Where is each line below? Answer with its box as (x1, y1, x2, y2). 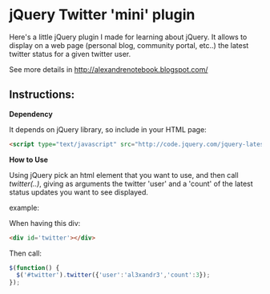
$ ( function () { (9, 264, 60, 272)
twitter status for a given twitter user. (9, 49, 131, 58)
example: (9, 203, 39, 212)
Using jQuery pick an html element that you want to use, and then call (9, 170, 239, 179)
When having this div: (9, 218, 81, 228)
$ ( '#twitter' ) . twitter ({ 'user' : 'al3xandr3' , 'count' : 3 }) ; (16, 271, 211, 280)
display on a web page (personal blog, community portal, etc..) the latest (9, 40, 249, 50)
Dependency (9, 109, 53, 119)
